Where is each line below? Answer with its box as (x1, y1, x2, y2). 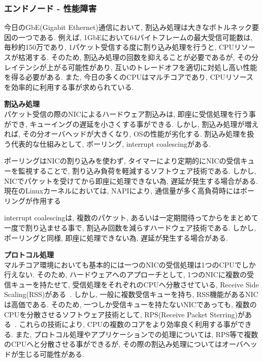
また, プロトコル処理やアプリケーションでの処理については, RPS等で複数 (15, 328, 258, 339)
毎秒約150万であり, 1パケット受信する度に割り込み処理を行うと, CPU (4, 42, 235, 52)
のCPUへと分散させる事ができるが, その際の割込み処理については (4, 339, 222, 349)
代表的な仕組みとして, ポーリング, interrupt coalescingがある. (11, 138, 211, 149)
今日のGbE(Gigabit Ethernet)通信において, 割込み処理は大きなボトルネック (4, 22, 252, 32)
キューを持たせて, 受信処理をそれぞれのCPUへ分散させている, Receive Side (11, 279, 259, 289)
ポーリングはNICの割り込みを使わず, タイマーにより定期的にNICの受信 (4, 155, 241, 166)
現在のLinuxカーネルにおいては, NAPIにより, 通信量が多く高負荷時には (4, 185, 240, 196)
